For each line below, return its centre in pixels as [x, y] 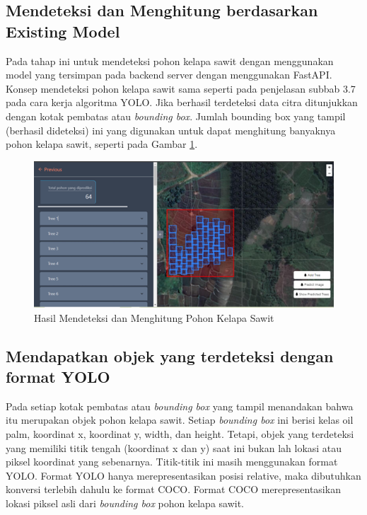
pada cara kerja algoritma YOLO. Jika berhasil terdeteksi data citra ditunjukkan [182, 102]
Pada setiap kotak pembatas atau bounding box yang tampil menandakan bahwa [180, 406]
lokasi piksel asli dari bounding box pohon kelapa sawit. [125, 503]
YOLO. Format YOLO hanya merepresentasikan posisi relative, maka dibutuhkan [183, 475]
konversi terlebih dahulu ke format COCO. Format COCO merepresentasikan [173, 489]
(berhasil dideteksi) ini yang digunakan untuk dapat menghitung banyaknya [171, 130]
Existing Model [63, 31]
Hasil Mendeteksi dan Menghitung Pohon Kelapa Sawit [154, 317]
